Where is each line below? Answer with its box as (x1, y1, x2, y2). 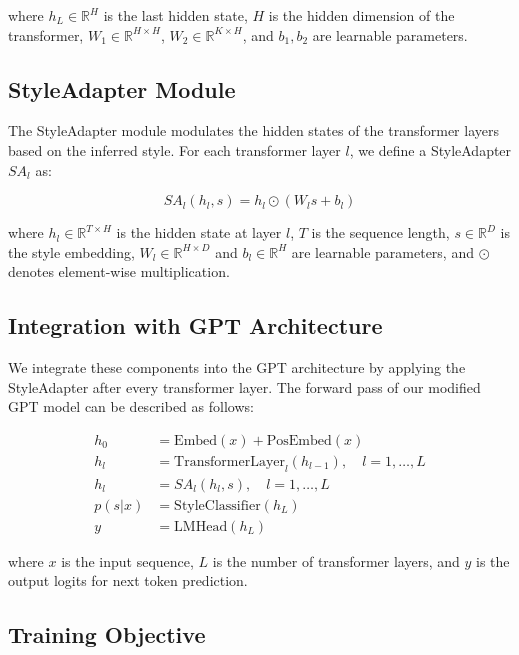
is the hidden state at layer (116, 222, 282, 243)
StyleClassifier (174, 498, 261, 513)
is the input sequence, (61, 550, 194, 571)
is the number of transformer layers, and (212, 550, 460, 571)
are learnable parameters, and (291, 241, 474, 262)
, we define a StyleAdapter (349, 139, 512, 160)
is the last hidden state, (103, 5, 248, 25)
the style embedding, (8, 241, 135, 262)
